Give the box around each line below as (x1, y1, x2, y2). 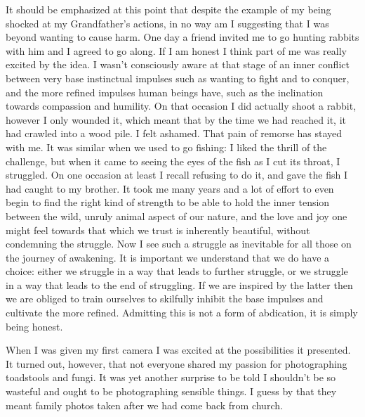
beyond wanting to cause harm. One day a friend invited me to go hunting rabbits (6, 30, 359, 44)
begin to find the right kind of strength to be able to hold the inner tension (6, 195, 330, 210)
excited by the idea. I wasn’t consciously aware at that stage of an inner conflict (6, 57, 350, 72)
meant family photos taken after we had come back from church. (6, 397, 283, 412)
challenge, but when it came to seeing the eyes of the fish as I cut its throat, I (6, 153, 340, 168)
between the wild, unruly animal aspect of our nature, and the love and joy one (6, 208, 347, 223)
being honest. (6, 319, 63, 333)
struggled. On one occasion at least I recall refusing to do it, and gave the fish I (6, 167, 347, 182)
